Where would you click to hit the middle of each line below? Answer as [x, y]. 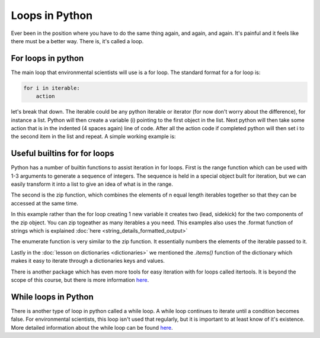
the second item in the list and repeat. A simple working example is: [93, 137]
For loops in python [47, 58]
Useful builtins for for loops [63, 154]
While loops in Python [52, 297]
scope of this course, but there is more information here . [80, 280]
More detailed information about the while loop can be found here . [92, 327]
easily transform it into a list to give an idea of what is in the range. [92, 184]
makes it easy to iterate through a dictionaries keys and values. [88, 261]
